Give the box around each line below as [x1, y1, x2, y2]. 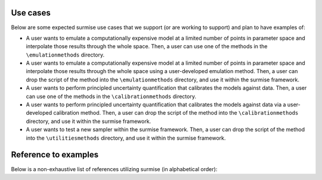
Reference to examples [11, 150, 99, 160]
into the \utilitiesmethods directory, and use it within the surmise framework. [26, 134, 226, 141]
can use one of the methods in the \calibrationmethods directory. [26, 93, 197, 100]
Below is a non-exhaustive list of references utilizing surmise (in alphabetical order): [11, 165, 218, 172]
